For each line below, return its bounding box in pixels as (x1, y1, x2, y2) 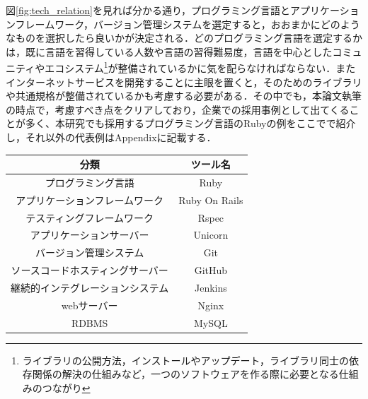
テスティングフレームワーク (25, 210, 154, 225)
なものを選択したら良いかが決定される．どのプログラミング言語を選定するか (6, 30, 362, 45)
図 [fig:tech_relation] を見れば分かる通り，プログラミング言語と (6, 3, 290, 17)
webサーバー (61, 297, 118, 312)
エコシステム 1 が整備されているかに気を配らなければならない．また (45, 59, 356, 76)
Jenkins (194, 280, 227, 294)
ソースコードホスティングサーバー (11, 263, 168, 278)
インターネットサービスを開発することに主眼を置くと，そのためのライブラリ (6, 74, 362, 89)
